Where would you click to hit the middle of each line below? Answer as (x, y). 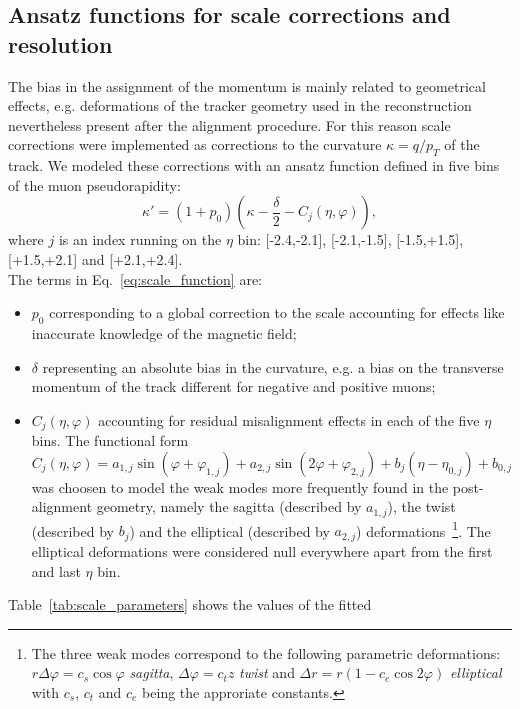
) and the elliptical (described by (229, 530)
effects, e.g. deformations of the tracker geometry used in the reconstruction (240, 105)
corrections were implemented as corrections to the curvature (195, 144)
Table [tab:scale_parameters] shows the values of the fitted (190, 604)
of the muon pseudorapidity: (94, 184)
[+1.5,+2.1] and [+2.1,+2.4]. (95, 258)
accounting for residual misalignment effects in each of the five (289, 419)
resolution (60, 43)
